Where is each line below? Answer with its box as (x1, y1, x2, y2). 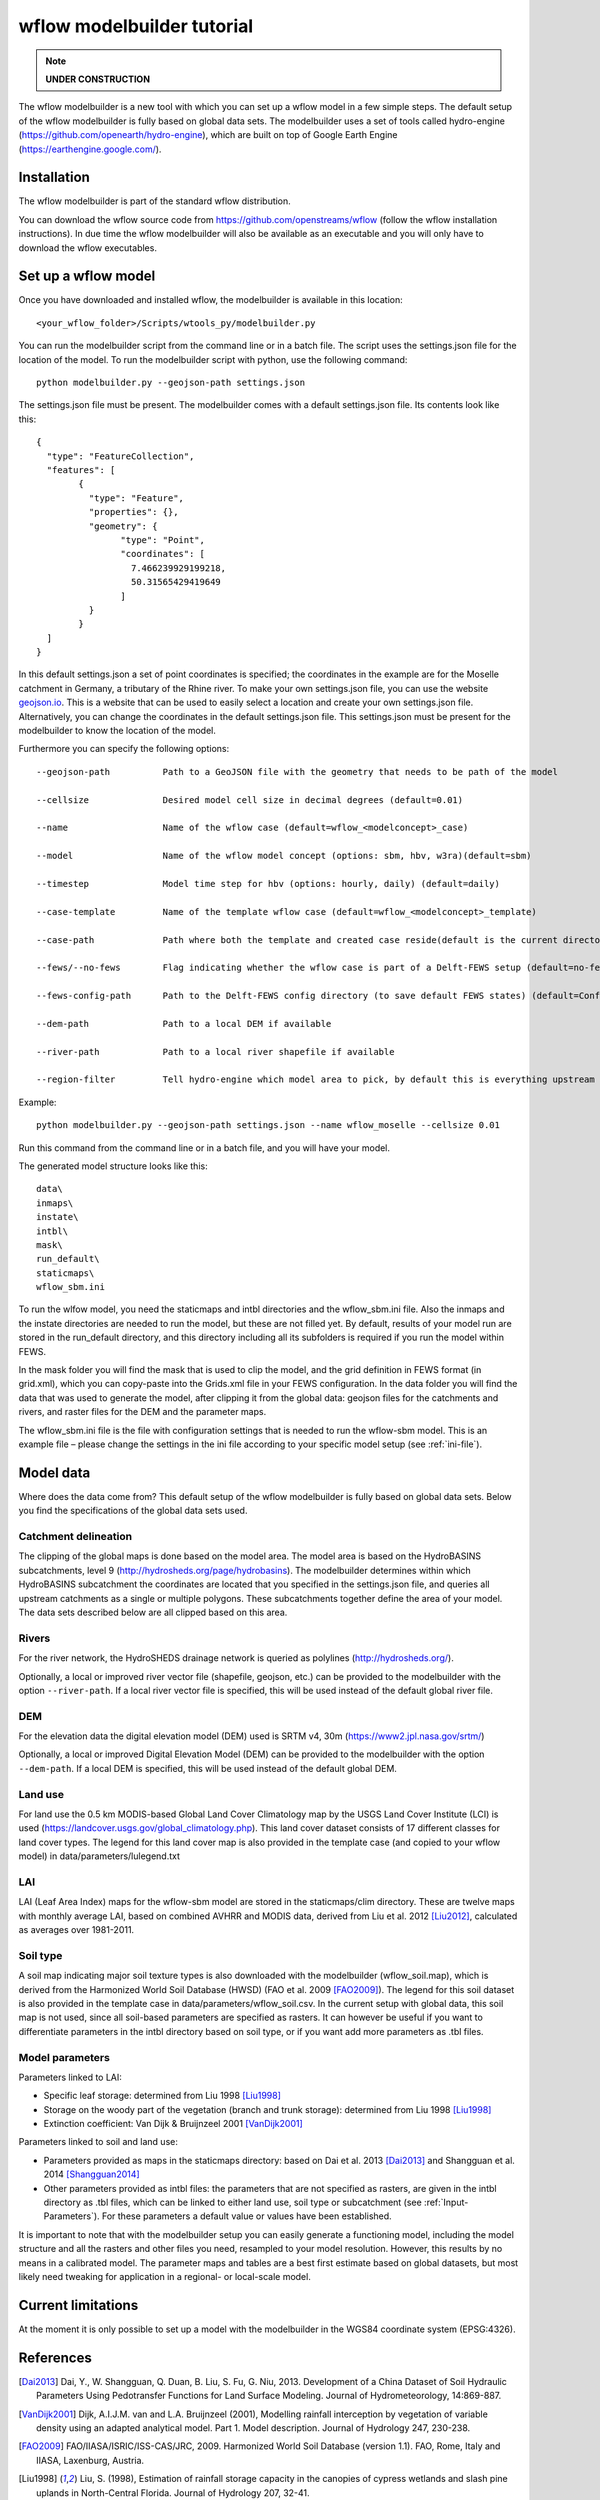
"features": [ (46, 465, 116, 475)
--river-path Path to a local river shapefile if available (36, 1046, 395, 1057)
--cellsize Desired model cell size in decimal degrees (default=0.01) (36, 794, 464, 805)
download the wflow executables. (18, 241, 157, 254)
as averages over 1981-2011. (18, 1924, 135, 1936)
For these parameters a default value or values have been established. (101, 2210, 392, 2222)
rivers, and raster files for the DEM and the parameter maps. (18, 1406, 267, 1418)
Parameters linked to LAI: (18, 2071, 122, 2083)
